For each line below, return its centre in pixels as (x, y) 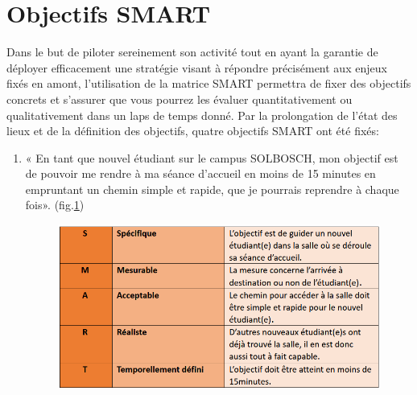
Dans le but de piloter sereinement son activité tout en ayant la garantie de (192, 52)
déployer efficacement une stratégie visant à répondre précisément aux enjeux (197, 67)
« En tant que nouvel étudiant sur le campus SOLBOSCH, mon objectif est (212, 157)
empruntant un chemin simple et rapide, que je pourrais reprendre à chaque (212, 189)
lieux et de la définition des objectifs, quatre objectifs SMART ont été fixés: (193, 131)
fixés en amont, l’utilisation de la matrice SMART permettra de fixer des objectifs (209, 83)
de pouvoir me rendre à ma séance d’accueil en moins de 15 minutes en (200, 173)
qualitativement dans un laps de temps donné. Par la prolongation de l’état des (202, 115)
